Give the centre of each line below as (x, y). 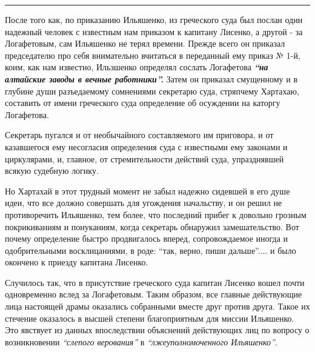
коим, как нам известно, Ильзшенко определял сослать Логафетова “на (137, 67)
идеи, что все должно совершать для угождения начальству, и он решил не (144, 203)
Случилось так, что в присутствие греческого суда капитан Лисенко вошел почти (155, 282)
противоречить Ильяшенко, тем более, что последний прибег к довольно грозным (156, 214)
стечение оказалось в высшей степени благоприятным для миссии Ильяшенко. (150, 318)
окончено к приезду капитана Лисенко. (77, 262)
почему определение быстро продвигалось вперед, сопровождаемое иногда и (147, 238)
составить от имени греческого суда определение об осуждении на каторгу (143, 103)
